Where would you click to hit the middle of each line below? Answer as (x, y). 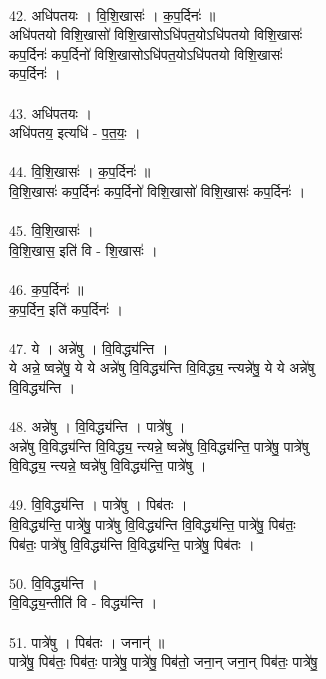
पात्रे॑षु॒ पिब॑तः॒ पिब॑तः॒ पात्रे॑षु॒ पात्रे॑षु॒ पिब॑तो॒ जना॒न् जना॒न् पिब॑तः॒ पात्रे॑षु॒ (163, 661)
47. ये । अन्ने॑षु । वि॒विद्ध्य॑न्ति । (89, 347)
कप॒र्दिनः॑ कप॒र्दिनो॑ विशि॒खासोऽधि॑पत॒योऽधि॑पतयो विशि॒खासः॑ (146, 53)
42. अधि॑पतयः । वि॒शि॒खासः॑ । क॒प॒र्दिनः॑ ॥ (112, 14)
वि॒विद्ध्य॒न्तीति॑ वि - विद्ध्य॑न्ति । (83, 602)
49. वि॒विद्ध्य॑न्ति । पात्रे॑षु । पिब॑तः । (98, 504)
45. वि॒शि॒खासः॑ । (51, 230)
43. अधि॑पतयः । (50, 112)
